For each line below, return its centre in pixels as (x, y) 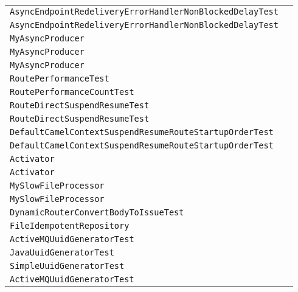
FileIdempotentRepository (70, 226)
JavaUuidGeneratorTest (62, 252)
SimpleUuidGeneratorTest (67, 266)
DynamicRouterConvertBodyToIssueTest (97, 212)
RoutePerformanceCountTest (72, 92)
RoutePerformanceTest (60, 78)
